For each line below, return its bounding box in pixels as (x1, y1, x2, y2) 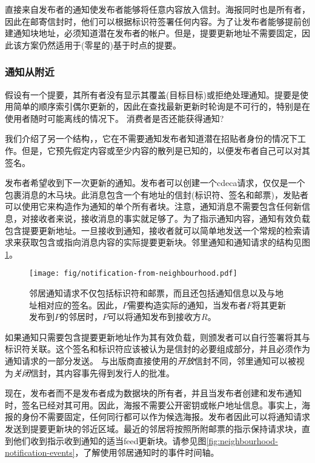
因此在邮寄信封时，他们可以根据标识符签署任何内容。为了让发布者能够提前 (5, 15, 302, 27)
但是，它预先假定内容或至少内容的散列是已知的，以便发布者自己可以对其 (21, 144, 310, 156)
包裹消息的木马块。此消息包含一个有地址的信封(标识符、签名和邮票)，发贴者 (5, 188, 308, 201)
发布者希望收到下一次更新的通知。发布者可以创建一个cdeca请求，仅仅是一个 (5, 176, 305, 189)
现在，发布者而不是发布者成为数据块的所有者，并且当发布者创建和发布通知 (5, 387, 302, 399)
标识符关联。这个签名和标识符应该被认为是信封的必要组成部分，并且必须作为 (5, 342, 310, 355)
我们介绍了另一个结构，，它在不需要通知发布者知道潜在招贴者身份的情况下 (5, 132, 297, 145)
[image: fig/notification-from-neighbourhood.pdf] (29, 269, 237, 278)
